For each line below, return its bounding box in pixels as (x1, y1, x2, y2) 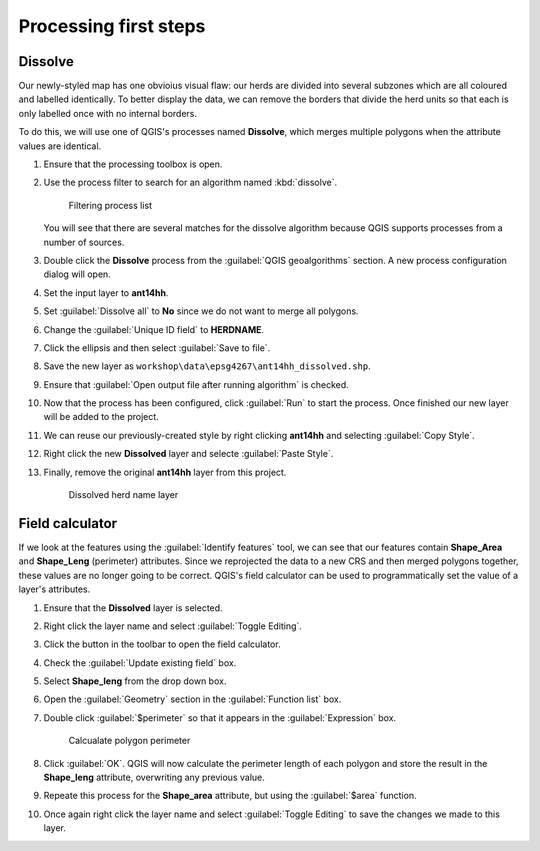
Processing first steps (18, 15, 206, 37)
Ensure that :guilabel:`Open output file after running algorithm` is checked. (43, 378, 349, 390)
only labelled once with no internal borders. (18, 107, 198, 119)
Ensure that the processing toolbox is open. (43, 158, 223, 170)
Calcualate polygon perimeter (68, 735, 191, 747)
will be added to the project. (43, 411, 159, 423)
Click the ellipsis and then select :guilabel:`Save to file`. (43, 341, 271, 354)
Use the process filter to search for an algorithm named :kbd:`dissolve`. (43, 176, 338, 189)
